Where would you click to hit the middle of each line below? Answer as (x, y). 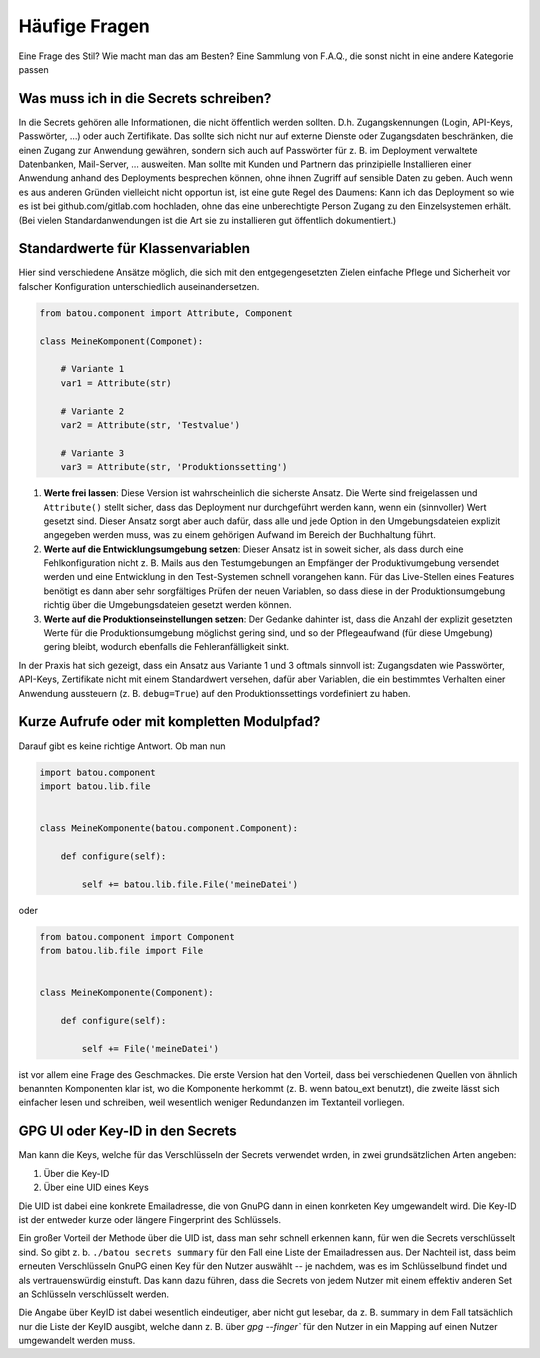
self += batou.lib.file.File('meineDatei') (190, 884)
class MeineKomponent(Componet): (121, 341)
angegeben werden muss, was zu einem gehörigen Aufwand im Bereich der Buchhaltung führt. (240, 535)
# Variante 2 (92, 411)
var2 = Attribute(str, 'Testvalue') (150, 424)
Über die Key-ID (76, 1173)
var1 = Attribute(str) (116, 383)
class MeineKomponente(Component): (126, 993)
